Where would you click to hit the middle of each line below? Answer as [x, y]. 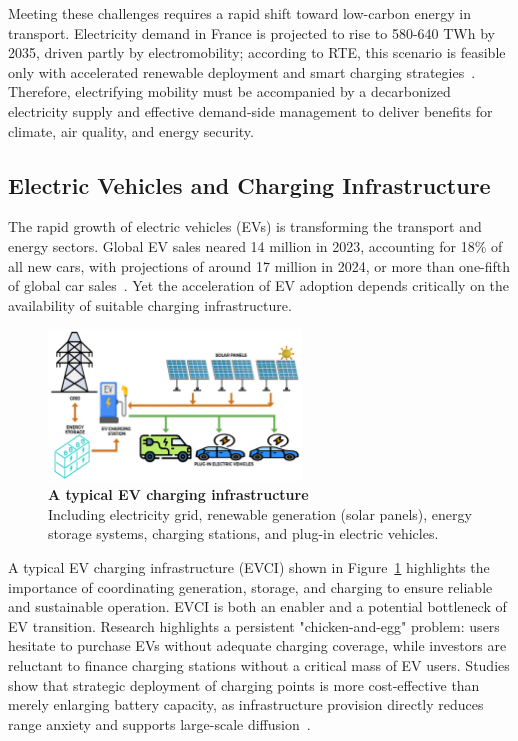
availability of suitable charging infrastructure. [150, 304]
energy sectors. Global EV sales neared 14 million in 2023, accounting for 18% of [255, 245]
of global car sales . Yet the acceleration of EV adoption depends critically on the [259, 285]
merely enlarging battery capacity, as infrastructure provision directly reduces [246, 704]
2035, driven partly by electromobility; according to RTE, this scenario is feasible [257, 52]
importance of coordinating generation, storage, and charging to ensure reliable [250, 586]
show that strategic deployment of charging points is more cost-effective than [244, 684]
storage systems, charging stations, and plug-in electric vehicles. [243, 533]
